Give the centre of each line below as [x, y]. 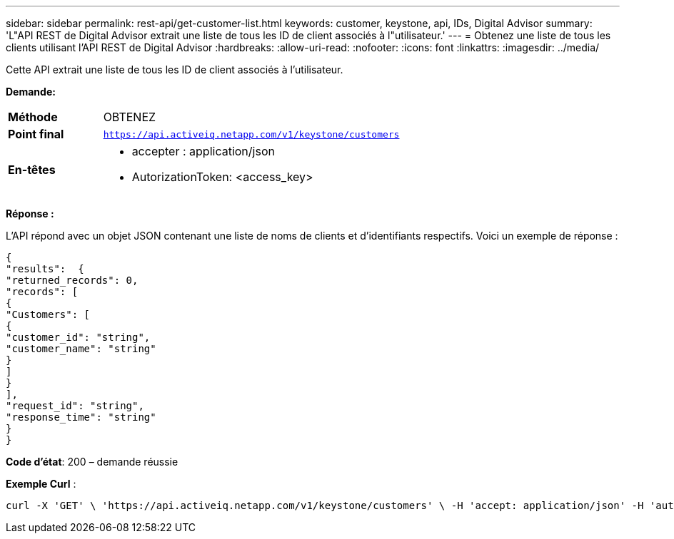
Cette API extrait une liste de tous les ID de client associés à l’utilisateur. [175, 70]
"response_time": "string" [81, 417]
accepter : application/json [203, 151]
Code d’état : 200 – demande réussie [92, 462]
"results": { [45, 269]
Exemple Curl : [41, 484]
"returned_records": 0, [72, 280]
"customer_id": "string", [78, 337]
